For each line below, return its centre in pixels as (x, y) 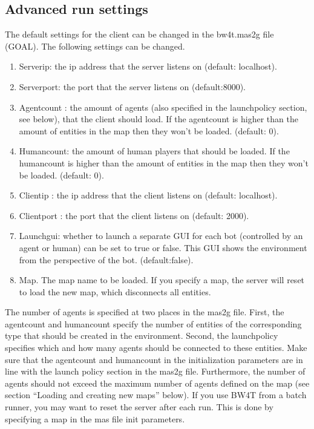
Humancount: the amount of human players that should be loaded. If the (154, 151)
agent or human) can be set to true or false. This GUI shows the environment (163, 247)
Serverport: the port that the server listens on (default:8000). (132, 86)
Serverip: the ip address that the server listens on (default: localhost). (148, 66)
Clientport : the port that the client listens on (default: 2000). (134, 215)
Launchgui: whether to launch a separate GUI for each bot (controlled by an (161, 236)
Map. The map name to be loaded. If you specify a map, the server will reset (162, 280)
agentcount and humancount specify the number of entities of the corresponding (153, 323)
